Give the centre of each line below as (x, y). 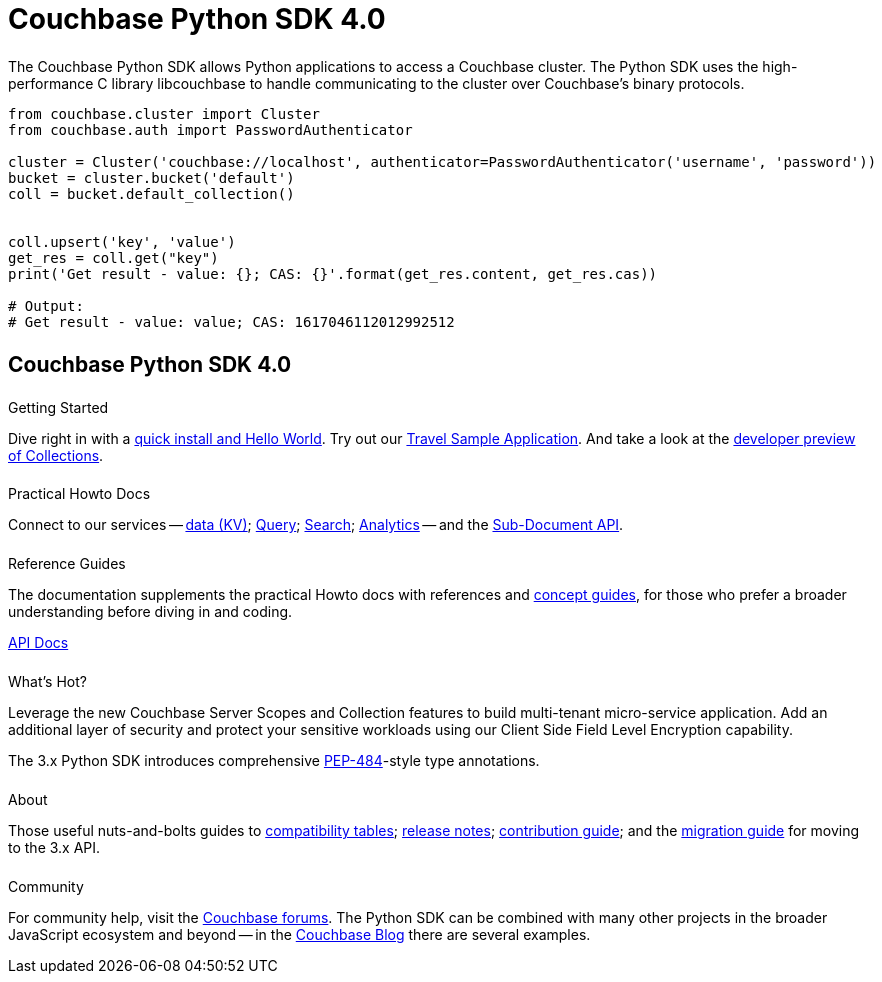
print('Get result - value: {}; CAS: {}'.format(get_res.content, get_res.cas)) (333, 273)
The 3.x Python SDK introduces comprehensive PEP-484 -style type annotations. (274, 761)
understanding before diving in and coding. (150, 612)
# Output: (46, 305)
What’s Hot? (47, 682)
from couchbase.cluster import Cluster (164, 113)
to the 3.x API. (54, 847)
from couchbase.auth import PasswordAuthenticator (210, 129)
